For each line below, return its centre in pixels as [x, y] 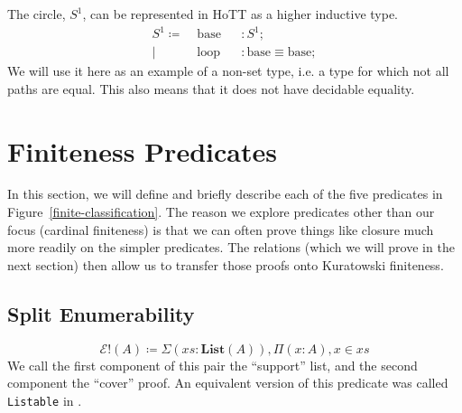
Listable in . [45, 400]
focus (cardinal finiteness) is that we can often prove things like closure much [221, 229]
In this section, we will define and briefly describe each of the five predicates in [225, 194]
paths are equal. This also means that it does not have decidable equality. [211, 88]
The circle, [37, 14]
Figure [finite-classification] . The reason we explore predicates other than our [221, 212]
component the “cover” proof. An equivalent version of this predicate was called [228, 383]
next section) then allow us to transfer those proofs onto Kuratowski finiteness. [226, 264]
